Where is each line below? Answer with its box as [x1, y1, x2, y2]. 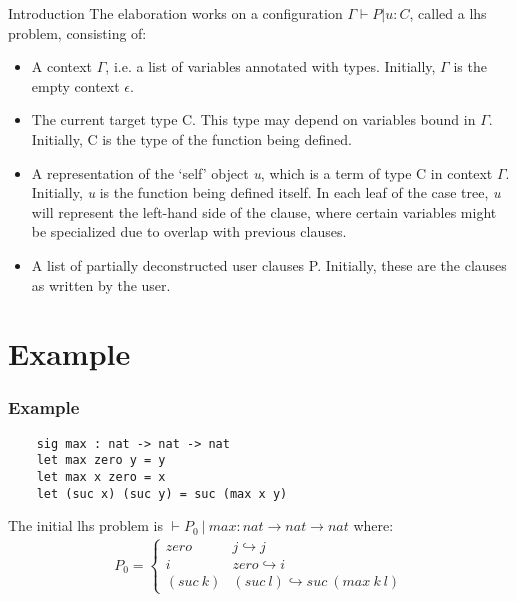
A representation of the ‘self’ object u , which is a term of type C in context [31, 162, 493, 183]
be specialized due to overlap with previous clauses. [31, 221, 347, 242]
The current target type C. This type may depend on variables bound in [31, 109, 476, 130]
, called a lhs [409, 3, 487, 23]
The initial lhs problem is [8, 515, 163, 536]
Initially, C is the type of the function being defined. [31, 128, 352, 149]
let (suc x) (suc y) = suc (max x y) [36, 486, 288, 501]
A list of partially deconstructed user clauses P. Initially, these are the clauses [31, 254, 507, 275]
